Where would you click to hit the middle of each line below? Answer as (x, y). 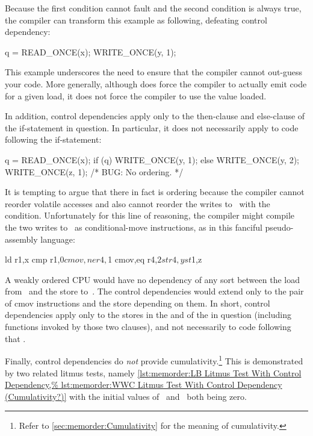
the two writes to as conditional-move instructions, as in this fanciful (134, 227)
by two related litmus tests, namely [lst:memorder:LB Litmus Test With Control (153, 372)
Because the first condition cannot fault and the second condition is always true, (153, 8)
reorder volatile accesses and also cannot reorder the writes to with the (138, 203)
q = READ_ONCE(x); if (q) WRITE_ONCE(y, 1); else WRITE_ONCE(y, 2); (152, 159)
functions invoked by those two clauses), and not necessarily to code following (148, 327)
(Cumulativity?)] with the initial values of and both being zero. (126, 396)
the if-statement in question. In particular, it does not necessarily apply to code (152, 127)
